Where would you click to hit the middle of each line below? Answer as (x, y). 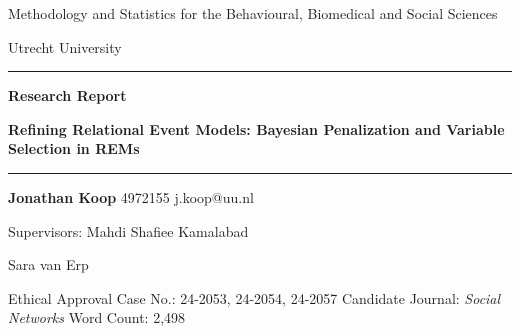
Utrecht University (65, 46)
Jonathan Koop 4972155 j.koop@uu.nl (131, 196)
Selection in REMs (74, 148)
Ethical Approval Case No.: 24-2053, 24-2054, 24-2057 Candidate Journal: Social (254, 297)
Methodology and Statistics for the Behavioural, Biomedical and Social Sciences (253, 13)
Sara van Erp (48, 264)
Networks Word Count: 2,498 (97, 317)
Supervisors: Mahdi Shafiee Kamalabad (128, 230)
